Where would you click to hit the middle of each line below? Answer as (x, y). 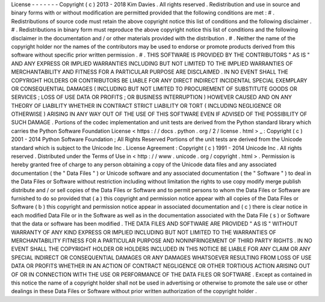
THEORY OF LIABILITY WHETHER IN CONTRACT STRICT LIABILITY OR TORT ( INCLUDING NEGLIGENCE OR (146, 105)
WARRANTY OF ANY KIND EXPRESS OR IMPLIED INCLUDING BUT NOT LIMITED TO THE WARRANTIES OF (144, 232)
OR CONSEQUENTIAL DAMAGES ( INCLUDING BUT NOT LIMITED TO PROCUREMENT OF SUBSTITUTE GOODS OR (154, 89)
